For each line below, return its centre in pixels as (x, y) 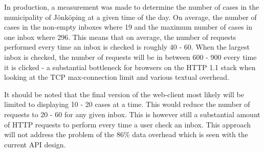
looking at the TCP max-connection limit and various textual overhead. (117, 77)
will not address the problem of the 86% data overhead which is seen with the (126, 134)
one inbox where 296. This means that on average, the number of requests (120, 37)
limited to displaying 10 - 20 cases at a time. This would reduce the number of (127, 104)
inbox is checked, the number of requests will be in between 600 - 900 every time (130, 57)
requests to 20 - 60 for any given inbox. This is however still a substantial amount (132, 114)
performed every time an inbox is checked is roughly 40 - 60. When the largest (127, 47)
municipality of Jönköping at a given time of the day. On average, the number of (130, 17)
